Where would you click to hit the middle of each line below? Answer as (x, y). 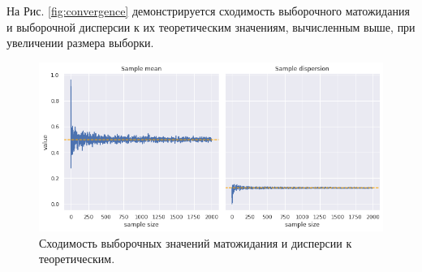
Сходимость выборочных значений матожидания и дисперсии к (196, 242)
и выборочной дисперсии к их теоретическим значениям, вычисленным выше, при (211, 26)
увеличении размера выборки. (80, 43)
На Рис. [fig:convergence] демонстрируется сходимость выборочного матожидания (208, 11)
